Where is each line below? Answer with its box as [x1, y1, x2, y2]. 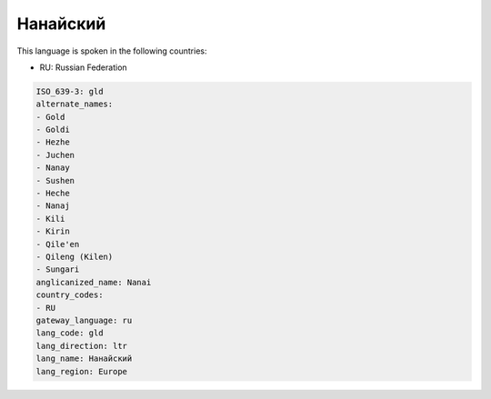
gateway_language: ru [35, 314, 133, 325]
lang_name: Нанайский [35, 354, 133, 364]
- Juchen [35, 150, 75, 160]
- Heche [35, 188, 70, 199]
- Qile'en [35, 239, 80, 249]
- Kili [35, 214, 65, 224]
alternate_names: [35, 99, 114, 109]
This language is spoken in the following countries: [16, 45, 207, 56]
